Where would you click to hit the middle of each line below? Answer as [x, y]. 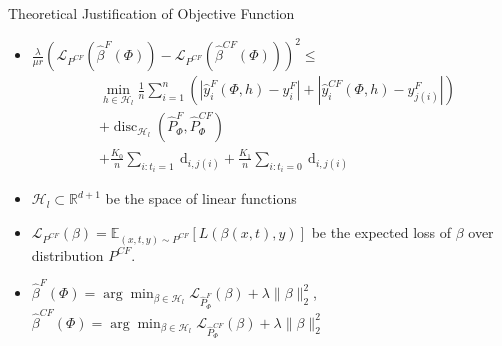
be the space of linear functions [201, 198]
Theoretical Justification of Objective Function [151, 13]
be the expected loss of [381, 231]
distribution [67, 254]
